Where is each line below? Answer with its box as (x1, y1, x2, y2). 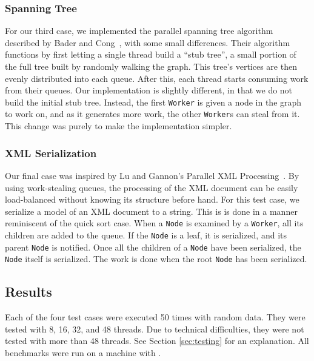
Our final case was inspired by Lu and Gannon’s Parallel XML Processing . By (5, 169, 299, 181)
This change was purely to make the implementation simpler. (5, 120, 232, 132)
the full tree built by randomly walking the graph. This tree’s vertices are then (5, 60, 297, 72)
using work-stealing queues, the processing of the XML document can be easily (5, 181, 298, 194)
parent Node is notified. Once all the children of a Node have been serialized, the (5, 240, 301, 253)
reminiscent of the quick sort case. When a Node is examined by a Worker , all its (5, 217, 304, 229)
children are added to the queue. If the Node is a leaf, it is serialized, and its (5, 228, 287, 241)
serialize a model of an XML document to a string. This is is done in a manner (5, 204, 298, 217)
